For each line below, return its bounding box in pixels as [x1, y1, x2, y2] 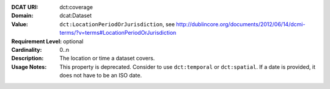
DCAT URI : [11, 4, 39, 10]
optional [63, 37, 84, 45]
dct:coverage [59, 4, 93, 10]
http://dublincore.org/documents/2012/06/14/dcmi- [176, 20, 306, 27]
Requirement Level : [11, 37, 62, 45]
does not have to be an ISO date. [59, 72, 142, 79]
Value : [11, 20, 29, 27]
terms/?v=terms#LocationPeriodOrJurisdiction [59, 29, 177, 37]
